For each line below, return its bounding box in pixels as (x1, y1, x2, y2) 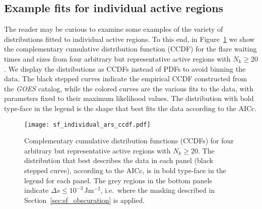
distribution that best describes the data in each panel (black (24, 155, 213, 166)
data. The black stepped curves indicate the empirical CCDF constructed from (4, 73, 247, 84)
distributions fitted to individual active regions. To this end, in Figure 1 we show (4, 33, 255, 44)
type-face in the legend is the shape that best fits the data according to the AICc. (4, 102, 257, 113)
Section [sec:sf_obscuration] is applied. (24, 194, 145, 205)
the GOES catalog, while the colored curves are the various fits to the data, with (4, 83, 253, 93)
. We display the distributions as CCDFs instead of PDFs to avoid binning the (4, 63, 246, 74)
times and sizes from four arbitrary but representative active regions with (4, 53, 231, 64)
